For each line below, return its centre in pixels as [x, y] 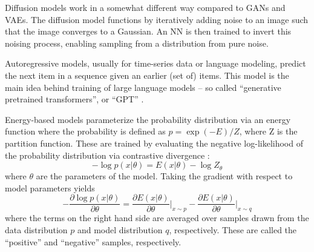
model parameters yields [50, 187]
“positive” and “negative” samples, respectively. [93, 241]
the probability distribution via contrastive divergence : [107, 155]
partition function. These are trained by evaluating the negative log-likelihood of [154, 143]
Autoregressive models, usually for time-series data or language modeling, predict [155, 63]
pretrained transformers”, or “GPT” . [74, 99]
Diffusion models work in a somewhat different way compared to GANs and [145, 7]
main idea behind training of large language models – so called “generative [143, 87]
